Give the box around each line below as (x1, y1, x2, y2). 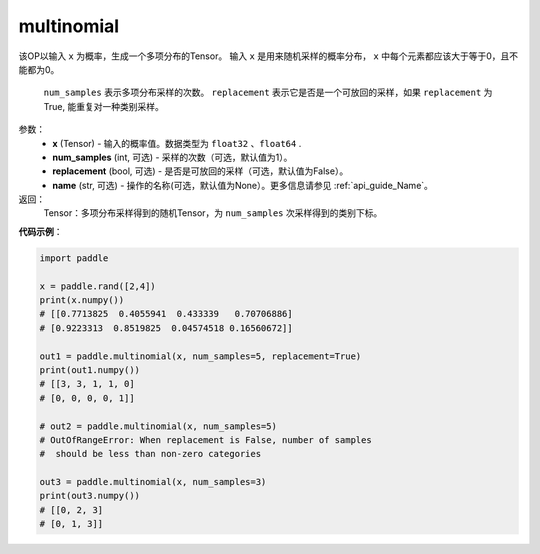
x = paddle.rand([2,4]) (39, 280, 157, 292)
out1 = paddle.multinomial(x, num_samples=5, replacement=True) (39, 350, 362, 362)
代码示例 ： (18, 225, 63, 237)
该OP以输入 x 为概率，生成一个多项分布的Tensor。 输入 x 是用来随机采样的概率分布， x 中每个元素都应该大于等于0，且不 (18, 50, 519, 62)
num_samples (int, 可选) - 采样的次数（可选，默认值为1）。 (52, 151, 293, 163)
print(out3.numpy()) (39, 490, 140, 502)
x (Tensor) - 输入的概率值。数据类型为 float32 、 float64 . (52, 137, 302, 149)
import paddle (39, 252, 109, 264)
